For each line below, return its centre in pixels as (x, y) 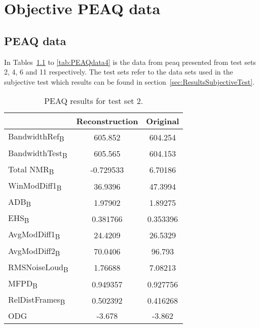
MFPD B (23, 284)
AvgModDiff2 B (34, 251)
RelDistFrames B (37, 300)
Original (163, 121)
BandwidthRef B (36, 137)
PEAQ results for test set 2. (94, 101)
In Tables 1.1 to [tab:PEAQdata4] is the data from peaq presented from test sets (130, 62)
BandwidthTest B (38, 153)
